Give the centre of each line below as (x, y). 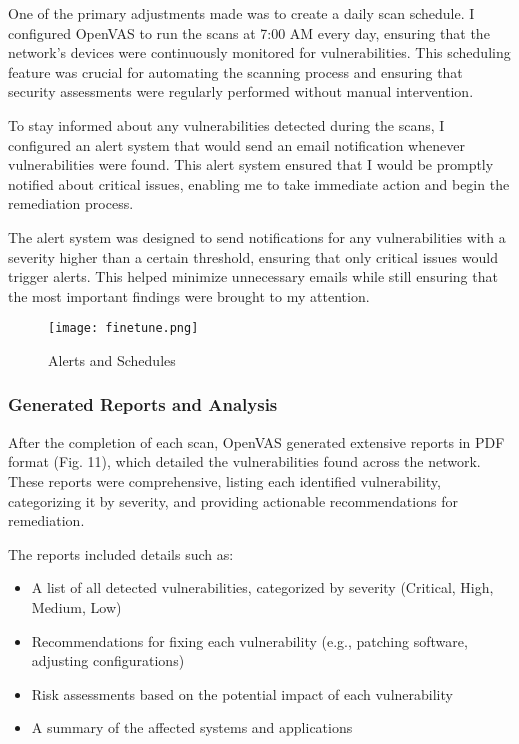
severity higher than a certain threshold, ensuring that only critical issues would (253, 256)
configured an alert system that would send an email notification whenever (236, 144)
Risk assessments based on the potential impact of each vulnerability (242, 693)
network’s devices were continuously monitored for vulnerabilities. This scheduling (259, 52)
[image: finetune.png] (123, 328)
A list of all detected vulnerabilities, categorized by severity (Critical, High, (262, 587)
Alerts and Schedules (112, 359)
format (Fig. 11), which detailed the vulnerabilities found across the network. (244, 461)
